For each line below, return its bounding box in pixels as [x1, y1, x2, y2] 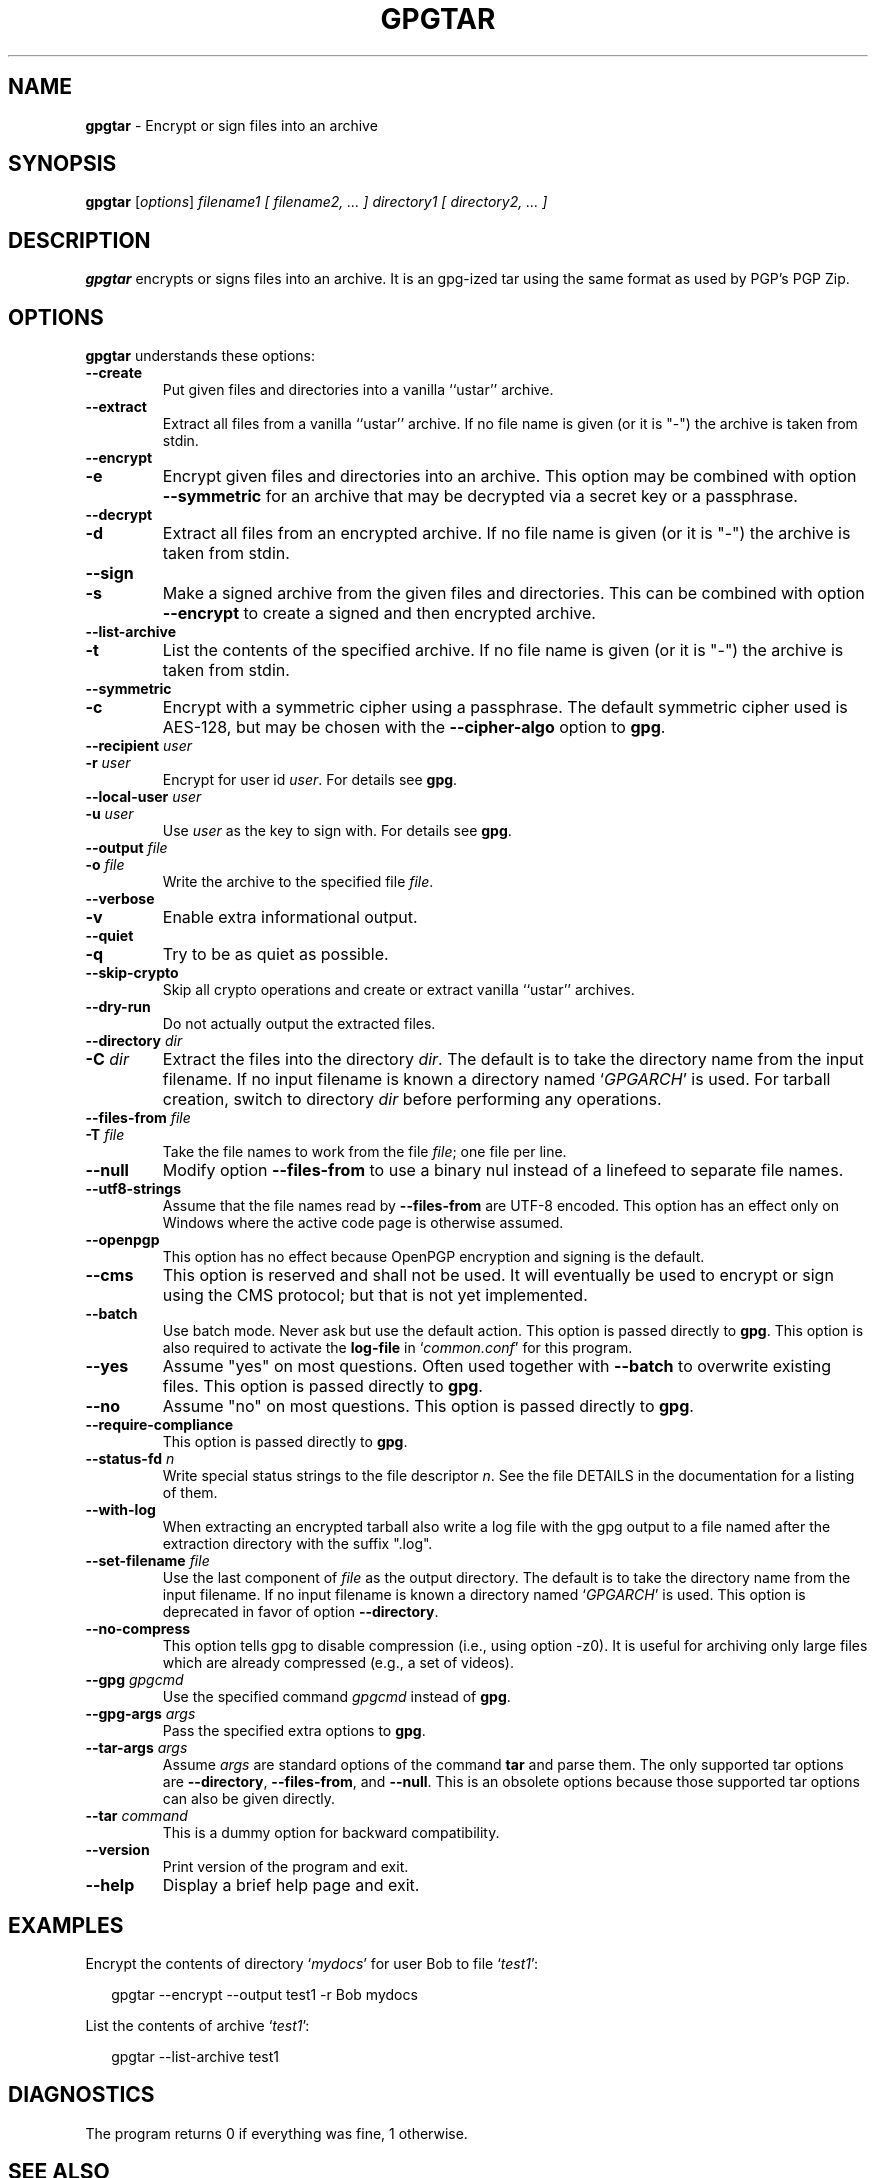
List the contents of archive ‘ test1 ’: [85, 2016, 310, 2034]
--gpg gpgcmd [85, 1671, 184, 1689]
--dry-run [85, 998, 151, 1016]
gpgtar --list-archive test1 [111, 2047, 279, 2065]
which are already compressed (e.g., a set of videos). [162, 1654, 514, 1672]
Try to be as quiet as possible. [162, 944, 389, 965]
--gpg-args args [85, 1705, 196, 1723]
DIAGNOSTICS [8, 2082, 155, 2108]
